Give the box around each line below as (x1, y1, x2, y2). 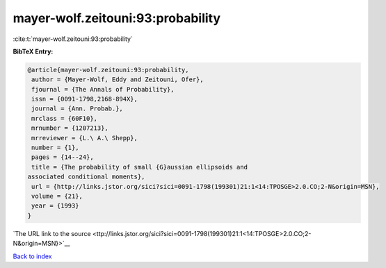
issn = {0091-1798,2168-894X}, (31, 95, 138, 103)
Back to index (13, 252, 52, 260)
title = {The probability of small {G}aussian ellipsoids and (31, 163, 248, 171)
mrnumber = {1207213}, (31, 124, 109, 132)
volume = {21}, (31, 192, 83, 200)
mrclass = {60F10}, (31, 115, 97, 122)
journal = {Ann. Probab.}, (31, 105, 123, 112)
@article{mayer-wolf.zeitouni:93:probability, (27, 66, 189, 74)
